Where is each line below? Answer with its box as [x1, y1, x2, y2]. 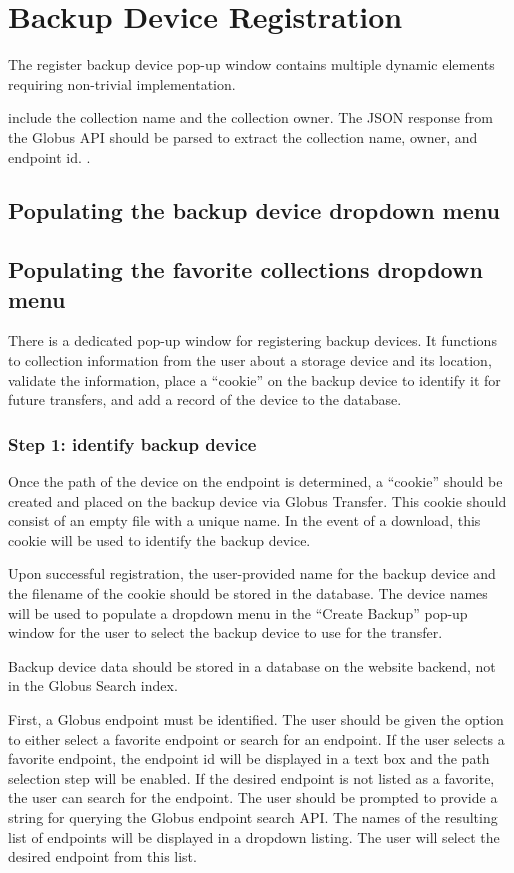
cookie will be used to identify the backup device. [8, 529, 311, 550]
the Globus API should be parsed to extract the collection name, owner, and [8, 126, 478, 147]
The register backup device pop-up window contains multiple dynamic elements [8, 54, 495, 75]
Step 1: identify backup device [8, 431, 257, 456]
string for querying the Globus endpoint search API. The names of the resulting [8, 806, 498, 827]
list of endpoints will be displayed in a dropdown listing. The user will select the [8, 826, 500, 847]
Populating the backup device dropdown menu [8, 195, 500, 226]
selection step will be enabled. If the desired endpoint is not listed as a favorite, [8, 767, 495, 788]
